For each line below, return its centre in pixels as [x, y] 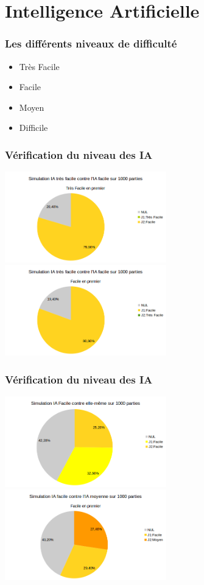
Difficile [33, 128]
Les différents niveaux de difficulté [91, 44]
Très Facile [39, 66]
